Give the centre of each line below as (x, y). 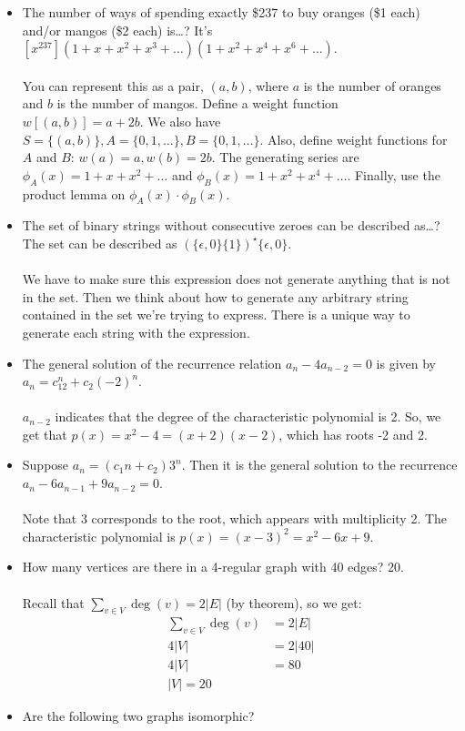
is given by (406, 363)
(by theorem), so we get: (294, 602)
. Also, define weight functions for (354, 139)
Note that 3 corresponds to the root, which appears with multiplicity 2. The (235, 518)
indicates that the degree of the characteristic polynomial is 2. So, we (248, 416)
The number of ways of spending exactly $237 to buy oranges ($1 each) (221, 12)
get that (45, 434)
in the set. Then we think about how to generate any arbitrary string (215, 296)
